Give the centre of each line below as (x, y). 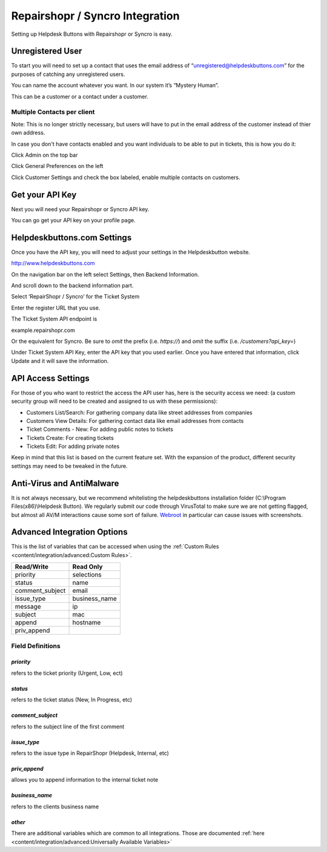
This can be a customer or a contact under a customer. (80, 96)
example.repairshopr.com (43, 330)
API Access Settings (51, 378)
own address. (28, 133)
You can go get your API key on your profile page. (73, 220)
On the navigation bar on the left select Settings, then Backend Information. (105, 274)
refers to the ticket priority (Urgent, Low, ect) (67, 673)
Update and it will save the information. (60, 360)
